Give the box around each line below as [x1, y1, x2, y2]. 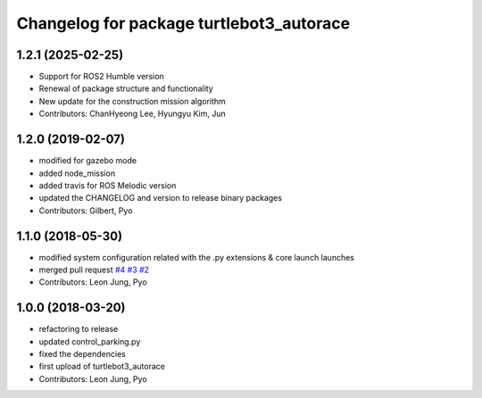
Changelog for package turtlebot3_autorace [16, 13, 351, 33]
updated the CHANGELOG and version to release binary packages [38, 193, 283, 203]
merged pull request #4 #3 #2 [38, 264, 150, 275]
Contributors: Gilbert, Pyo [38, 205, 133, 216]
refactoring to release [38, 324, 119, 335]
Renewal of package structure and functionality [38, 83, 213, 94]
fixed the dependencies [38, 349, 127, 360]
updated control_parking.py [38, 336, 141, 347]
